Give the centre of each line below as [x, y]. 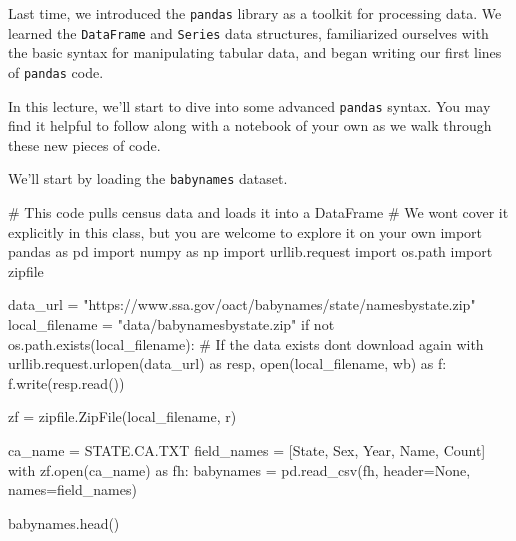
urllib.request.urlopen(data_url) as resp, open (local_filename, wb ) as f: [227, 363]
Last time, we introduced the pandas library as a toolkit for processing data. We [255, 13]
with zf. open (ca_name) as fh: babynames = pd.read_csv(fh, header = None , [239, 469]
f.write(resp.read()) [66, 382]
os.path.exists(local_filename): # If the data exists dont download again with [246, 343]
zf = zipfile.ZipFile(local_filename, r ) [122, 416]
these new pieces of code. [84, 144]
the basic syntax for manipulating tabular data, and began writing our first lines [255, 52]
